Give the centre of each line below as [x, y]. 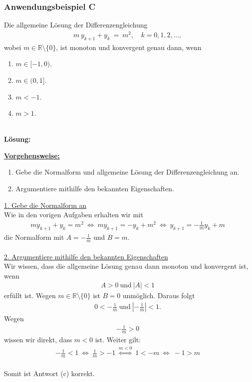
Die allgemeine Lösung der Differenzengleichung [76, 25]
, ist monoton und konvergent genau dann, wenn [129, 47]
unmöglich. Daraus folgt [159, 295]
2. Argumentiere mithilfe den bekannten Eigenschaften [86, 256]
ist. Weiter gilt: [118, 340]
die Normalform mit [34, 237]
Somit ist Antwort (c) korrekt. [49, 373]
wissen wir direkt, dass [38, 340]
